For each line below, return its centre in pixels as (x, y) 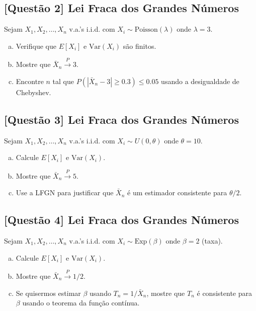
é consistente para (224, 293)
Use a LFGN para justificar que (65, 192)
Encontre (30, 81)
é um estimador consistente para (177, 192)
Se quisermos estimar (48, 293)
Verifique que (36, 46)
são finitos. (140, 46)
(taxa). (212, 240)
